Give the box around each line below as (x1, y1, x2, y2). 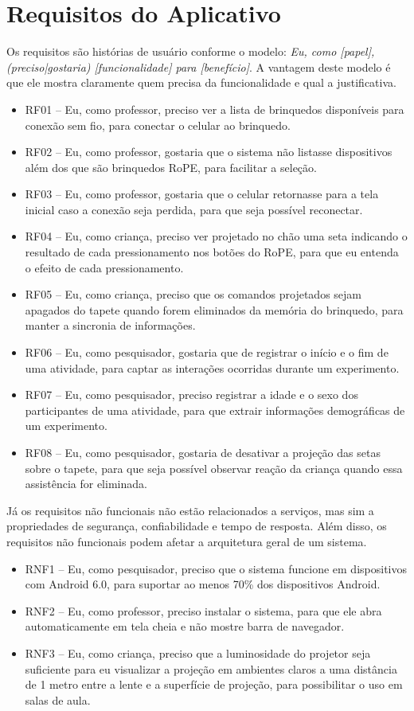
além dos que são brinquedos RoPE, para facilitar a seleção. (25, 158, 317, 175)
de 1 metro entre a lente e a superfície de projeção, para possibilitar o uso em (25, 676, 403, 693)
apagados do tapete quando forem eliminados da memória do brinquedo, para (25, 301, 404, 318)
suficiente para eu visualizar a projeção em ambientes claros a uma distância (25, 660, 397, 677)
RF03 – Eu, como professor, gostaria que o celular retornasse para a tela (25, 186, 379, 202)
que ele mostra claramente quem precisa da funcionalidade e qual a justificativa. (6, 74, 396, 91)
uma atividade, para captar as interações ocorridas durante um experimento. (25, 359, 400, 376)
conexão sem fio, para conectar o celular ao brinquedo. (25, 116, 291, 133)
